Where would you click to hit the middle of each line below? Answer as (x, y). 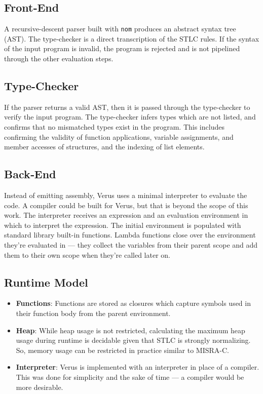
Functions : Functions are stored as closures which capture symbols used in (133, 303)
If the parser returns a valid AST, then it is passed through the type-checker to (127, 107)
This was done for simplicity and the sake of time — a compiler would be (130, 377)
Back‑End (30, 174)
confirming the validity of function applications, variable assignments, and (119, 136)
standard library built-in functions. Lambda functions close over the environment (130, 235)
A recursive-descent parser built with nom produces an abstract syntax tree (120, 29)
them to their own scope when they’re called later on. (87, 254)
